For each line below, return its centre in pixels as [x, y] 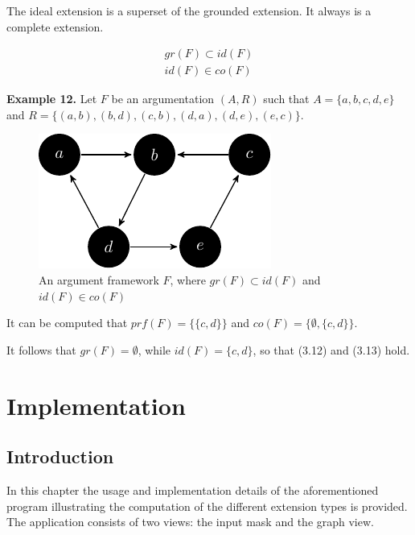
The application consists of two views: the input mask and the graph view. [190, 522]
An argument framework [99, 280]
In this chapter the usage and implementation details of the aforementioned [193, 489]
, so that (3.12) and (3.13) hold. [331, 349]
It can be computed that [67, 323]
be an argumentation [163, 99]
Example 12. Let [52, 99]
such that [286, 99]
